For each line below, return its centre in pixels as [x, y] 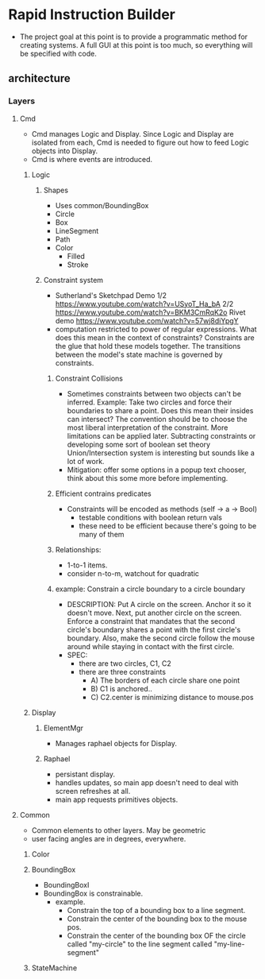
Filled [76, 256]
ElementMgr [63, 728]
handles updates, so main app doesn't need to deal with [147, 782]
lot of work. [86, 461]
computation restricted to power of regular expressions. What [156, 329]
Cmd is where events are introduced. [92, 159]
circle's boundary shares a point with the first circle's [154, 629]
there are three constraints [123, 671]
